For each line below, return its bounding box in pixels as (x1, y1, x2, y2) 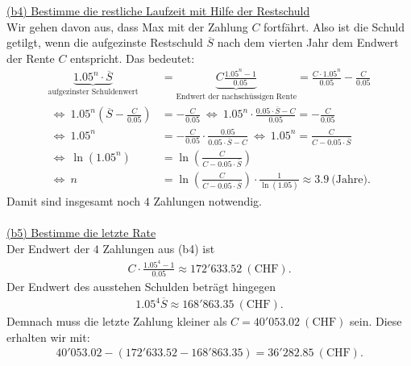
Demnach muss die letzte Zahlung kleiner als (6, 313, 227, 330)
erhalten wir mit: (6, 328, 90, 345)
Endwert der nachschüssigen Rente (176, 92, 297, 101)
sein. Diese (350, 313, 402, 330)
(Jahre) (331, 173, 367, 185)
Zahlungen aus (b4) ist (102, 239, 215, 256)
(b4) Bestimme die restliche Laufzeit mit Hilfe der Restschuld (6, 2, 310, 19)
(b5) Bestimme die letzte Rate (6, 224, 156, 241)
